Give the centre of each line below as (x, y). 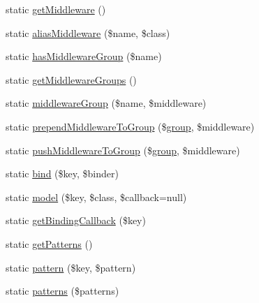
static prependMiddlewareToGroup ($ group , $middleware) (130, 126)
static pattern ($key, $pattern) (71, 267)
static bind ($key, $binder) (62, 173)
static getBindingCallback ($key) (76, 220)
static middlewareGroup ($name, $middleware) (106, 103)
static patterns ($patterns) (62, 291)
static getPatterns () (49, 243)
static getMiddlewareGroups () (71, 79)
